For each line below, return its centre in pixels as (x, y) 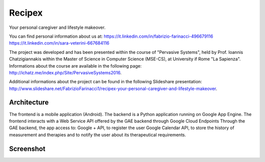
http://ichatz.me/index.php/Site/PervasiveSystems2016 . (66, 72)
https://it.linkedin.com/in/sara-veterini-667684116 (59, 43)
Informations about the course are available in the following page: (75, 66)
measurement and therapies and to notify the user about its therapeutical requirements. (98, 135)
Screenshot (27, 149)
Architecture (29, 103)
